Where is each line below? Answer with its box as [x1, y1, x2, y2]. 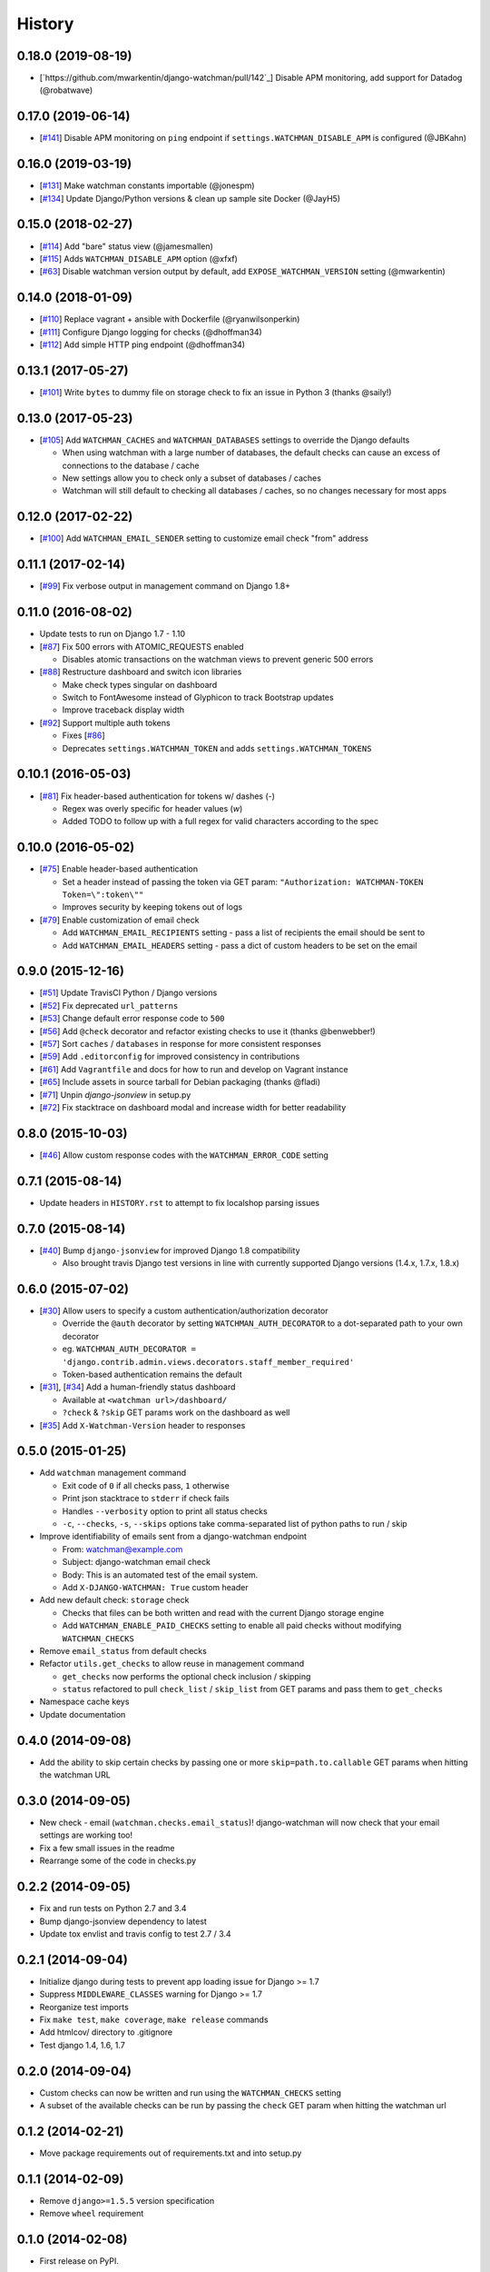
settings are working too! [39, 1829, 133, 1840]
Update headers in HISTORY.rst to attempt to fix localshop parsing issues [39, 1197, 320, 1208]
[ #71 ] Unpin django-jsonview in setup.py [39, 1089, 191, 1100]
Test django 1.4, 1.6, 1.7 [39, 2039, 126, 2050]
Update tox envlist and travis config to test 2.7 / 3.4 [39, 1928, 231, 1939]
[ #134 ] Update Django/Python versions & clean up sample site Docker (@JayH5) [39, 193, 340, 204]
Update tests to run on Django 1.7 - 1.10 [39, 628, 186, 640]
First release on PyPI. [39, 2256, 120, 2267]
